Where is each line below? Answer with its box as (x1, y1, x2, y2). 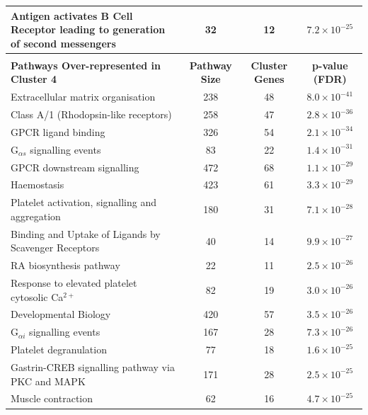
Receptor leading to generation (11, 22, 166, 37)
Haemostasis (11, 177, 64, 192)
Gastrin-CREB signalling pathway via (11, 359, 175, 374)
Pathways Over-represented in (11, 57, 161, 72)
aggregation (11, 208, 61, 223)
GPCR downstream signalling (11, 159, 139, 174)
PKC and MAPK (11, 373, 86, 388)
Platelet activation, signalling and (11, 195, 157, 210)
